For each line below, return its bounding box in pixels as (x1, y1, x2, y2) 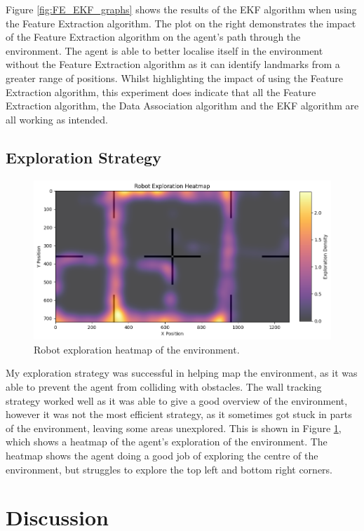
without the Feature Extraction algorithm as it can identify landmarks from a (6, 57, 340, 72)
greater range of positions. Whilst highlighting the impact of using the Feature (6, 70, 343, 85)
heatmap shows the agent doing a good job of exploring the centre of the (6, 448, 318, 463)
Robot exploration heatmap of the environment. (34, 342, 240, 356)
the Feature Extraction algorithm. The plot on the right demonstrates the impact (6, 15, 356, 30)
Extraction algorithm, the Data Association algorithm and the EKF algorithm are (6, 98, 359, 113)
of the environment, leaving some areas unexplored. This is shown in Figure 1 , (6, 420, 342, 435)
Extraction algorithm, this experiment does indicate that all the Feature (6, 84, 316, 99)
